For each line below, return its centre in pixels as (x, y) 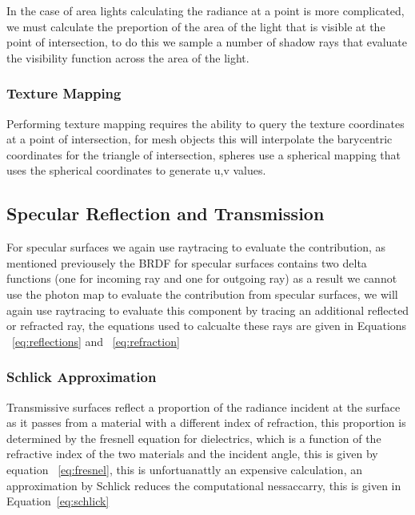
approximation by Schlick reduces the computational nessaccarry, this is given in (204, 485)
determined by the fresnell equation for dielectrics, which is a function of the (194, 438)
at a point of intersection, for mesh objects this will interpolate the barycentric (200, 139)
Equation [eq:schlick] (58, 501)
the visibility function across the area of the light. (128, 57)
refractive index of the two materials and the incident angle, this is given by (192, 454)
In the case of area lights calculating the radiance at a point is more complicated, (206, 10)
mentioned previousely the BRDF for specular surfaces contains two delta (187, 262)
